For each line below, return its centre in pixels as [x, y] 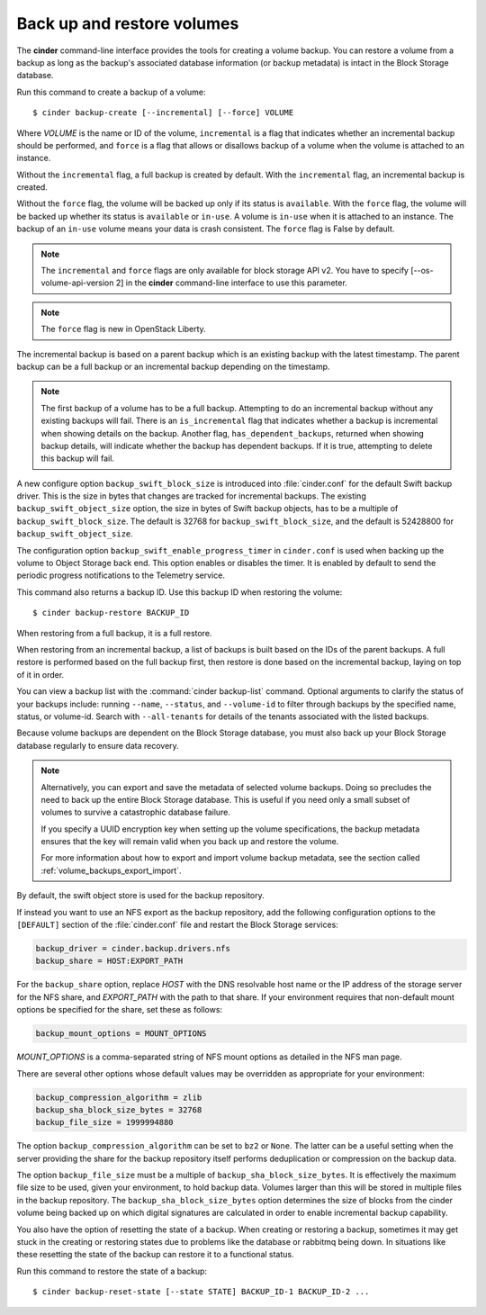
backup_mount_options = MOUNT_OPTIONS [121, 1034]
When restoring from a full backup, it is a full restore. [114, 633]
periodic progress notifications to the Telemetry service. [121, 575]
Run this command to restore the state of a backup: [112, 1271]
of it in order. [40, 674]
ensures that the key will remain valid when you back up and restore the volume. [190, 842]
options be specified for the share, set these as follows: [120, 1010]
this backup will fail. [77, 458]
